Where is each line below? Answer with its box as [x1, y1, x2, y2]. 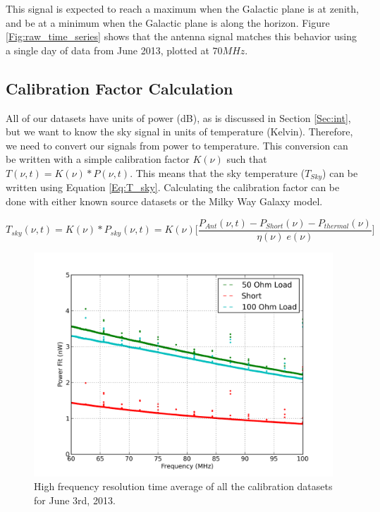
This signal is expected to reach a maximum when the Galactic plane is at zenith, [6, 1, 359, 16]
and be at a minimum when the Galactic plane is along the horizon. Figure [6, 15, 330, 30]
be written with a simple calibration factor [6, 152, 190, 166]
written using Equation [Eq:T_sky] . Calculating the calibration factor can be [6, 180, 340, 195]
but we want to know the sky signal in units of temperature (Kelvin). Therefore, [6, 124, 353, 139]
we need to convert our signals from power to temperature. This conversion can [6, 138, 348, 152]
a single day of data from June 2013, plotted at [6, 42, 209, 57]
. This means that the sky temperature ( [130, 165, 305, 180]
